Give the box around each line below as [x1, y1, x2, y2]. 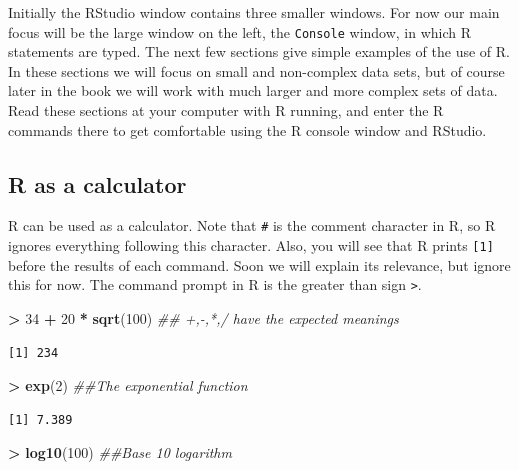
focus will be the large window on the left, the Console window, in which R [8, 21, 472, 42]
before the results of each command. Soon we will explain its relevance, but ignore [8, 254, 511, 275]
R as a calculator [8, 168, 187, 199]
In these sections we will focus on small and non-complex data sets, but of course [8, 60, 505, 81]
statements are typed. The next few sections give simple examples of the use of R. [8, 41, 510, 62]
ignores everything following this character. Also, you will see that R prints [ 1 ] [8, 235, 494, 256]
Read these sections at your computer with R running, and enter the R [8, 100, 444, 121]
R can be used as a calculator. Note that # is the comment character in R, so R [8, 215, 496, 236]
